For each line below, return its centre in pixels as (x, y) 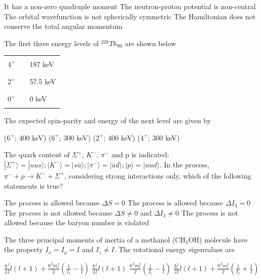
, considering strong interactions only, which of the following (158, 175)
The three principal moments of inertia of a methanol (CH (95, 239)
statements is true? (34, 185)
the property (24, 249)
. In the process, (184, 164)
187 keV (42, 64)
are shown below (151, 43)
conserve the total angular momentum (63, 26)
